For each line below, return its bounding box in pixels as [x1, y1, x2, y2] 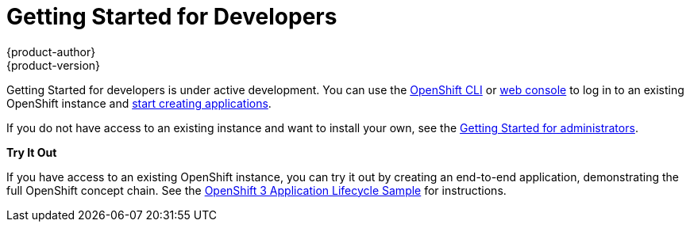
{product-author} [6, 44, 96, 59]
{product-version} [6, 58, 101, 72]
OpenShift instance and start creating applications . [6, 96, 272, 110]
